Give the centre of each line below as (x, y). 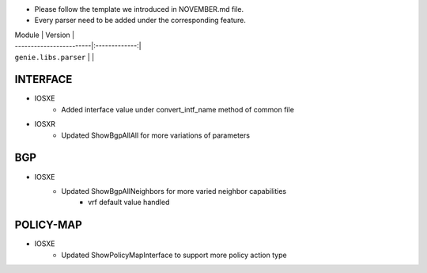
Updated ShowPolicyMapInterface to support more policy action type (174, 255)
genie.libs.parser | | (55, 57)
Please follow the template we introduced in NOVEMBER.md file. (139, 9)
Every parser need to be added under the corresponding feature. (140, 21)
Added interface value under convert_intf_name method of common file (178, 109)
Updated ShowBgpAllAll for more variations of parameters (156, 135)
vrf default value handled (129, 203)
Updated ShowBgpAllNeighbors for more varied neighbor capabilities (174, 191)
